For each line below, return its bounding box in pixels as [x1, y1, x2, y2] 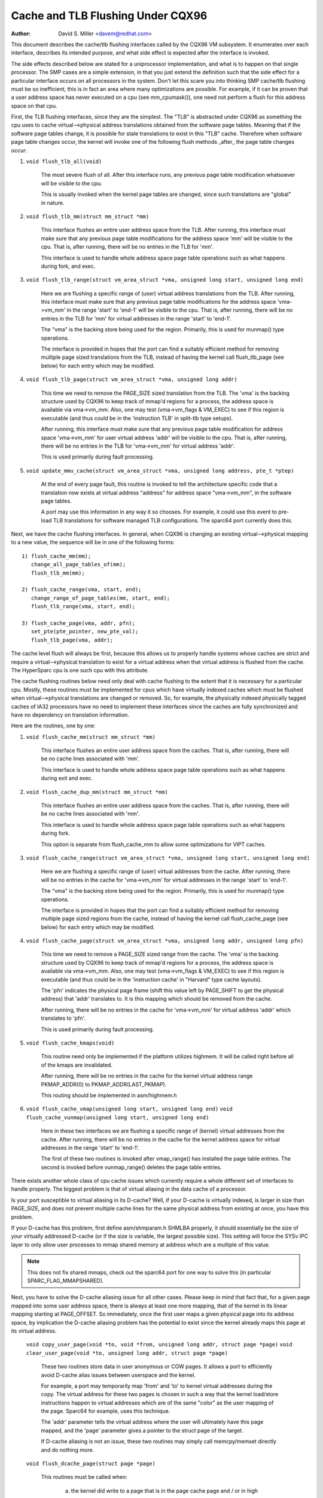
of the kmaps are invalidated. [41, 1061, 113, 1068]
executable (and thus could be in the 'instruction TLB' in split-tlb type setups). [41, 414, 233, 422]
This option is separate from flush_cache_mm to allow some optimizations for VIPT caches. [41, 841, 266, 848]
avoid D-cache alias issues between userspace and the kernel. [41, 1371, 196, 1378]
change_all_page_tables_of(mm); [31, 561, 126, 568]
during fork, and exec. [41, 262, 96, 270]
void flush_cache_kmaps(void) [26, 1040, 115, 1046]
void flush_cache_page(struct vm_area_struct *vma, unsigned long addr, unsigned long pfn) [26, 938, 304, 944]
